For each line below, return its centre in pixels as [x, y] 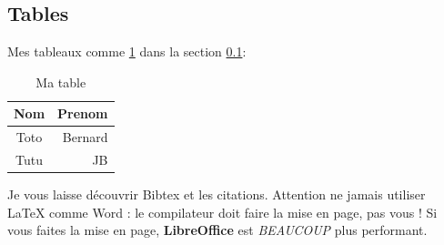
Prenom [83, 113]
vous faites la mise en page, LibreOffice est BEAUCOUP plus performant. [217, 230]
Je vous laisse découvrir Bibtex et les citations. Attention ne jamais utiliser [217, 194]
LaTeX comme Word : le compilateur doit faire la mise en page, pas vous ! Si [222, 212]
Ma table [61, 82]
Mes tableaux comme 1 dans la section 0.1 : [127, 51]
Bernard [85, 137]
